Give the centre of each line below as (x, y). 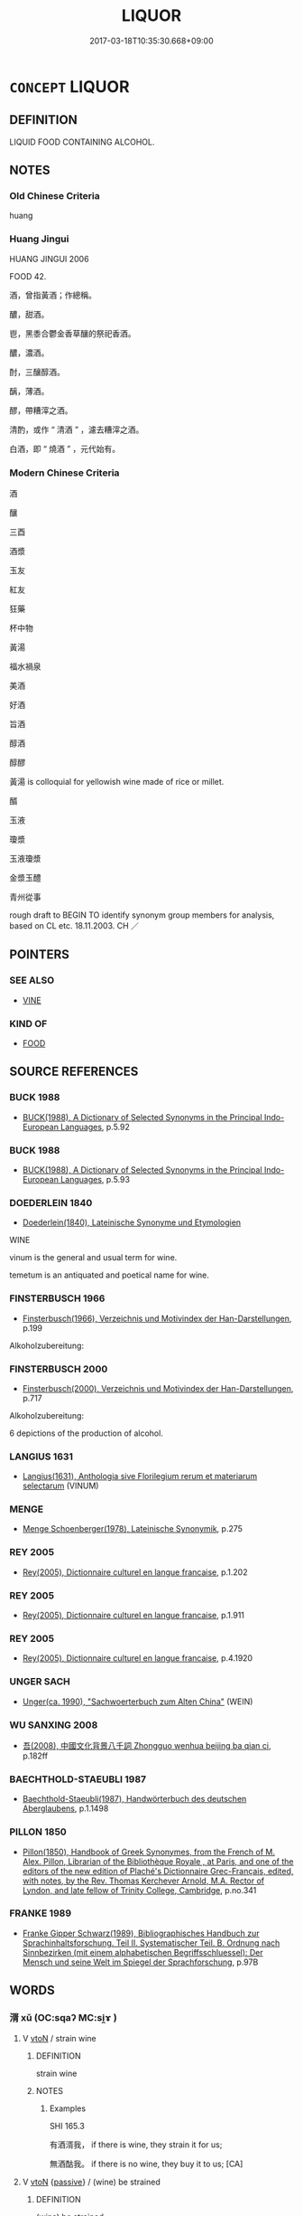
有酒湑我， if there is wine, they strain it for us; (136, 2145)
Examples (68, 2108)
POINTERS (40, 955)
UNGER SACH (40, 1682)
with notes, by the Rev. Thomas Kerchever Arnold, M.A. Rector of (143, 1881)
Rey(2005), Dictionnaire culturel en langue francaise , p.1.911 (133, 1616)
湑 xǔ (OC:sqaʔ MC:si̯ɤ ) (63, 2018)
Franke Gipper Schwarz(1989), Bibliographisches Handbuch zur (141, 1933)
